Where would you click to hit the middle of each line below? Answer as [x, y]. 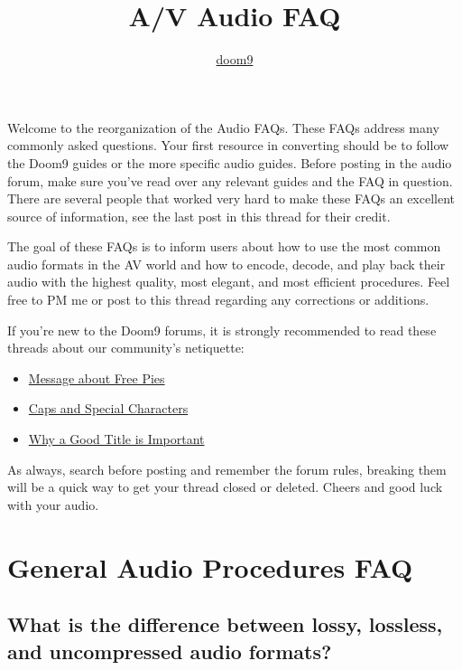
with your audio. [53, 504]
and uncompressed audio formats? [170, 651]
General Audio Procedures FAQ [210, 566]
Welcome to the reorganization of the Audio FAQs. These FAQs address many [223, 127]
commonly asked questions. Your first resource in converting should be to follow [228, 145]
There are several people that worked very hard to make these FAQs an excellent [231, 198]
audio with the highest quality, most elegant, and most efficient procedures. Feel [229, 282]
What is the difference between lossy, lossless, [225, 624]
